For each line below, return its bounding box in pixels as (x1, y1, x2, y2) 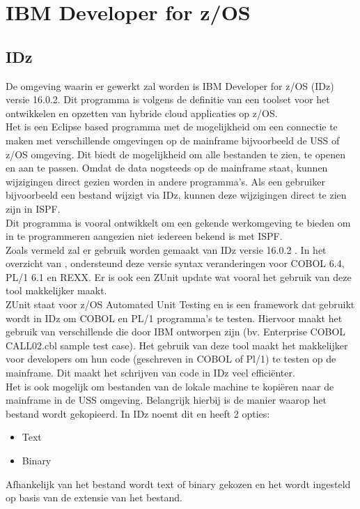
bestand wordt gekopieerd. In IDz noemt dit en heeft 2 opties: (6, 406, 270, 420)
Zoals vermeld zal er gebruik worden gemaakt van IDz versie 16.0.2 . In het (6, 242, 327, 257)
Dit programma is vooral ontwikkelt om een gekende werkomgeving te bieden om (6, 215, 351, 229)
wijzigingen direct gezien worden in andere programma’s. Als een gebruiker (6, 174, 325, 188)
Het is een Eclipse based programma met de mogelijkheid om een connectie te (6, 119, 338, 134)
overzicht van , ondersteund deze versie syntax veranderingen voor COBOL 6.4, (6, 256, 345, 271)
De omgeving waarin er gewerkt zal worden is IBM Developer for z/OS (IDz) (6, 78, 334, 93)
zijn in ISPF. (6, 201, 61, 215)
